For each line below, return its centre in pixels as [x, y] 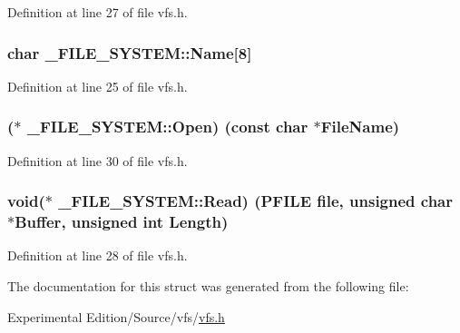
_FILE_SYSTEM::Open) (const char [167, 127]
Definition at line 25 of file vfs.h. [98, 86]
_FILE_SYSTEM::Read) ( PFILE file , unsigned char [256, 201]
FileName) [360, 127]
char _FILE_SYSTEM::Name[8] [130, 52]
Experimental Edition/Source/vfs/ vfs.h [116, 316]
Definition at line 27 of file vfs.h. [98, 12]
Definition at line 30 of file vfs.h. [98, 160]
